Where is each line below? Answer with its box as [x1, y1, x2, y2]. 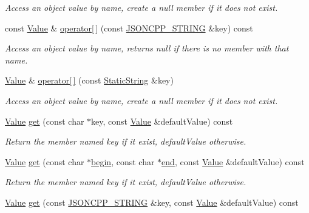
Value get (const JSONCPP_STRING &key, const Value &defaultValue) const [5, 195, 299, 208]
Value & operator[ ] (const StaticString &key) [5, 74, 174, 87]
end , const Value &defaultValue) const [161, 155, 305, 168]
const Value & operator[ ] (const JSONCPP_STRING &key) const [5, 21, 253, 34]
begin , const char [91, 155, 155, 168]
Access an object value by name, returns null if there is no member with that [5, 42, 289, 54]
